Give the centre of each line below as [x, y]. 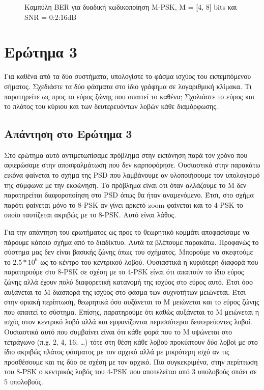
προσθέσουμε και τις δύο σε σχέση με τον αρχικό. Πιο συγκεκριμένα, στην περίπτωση [131, 361]
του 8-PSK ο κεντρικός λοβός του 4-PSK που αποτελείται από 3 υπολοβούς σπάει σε [130, 371]
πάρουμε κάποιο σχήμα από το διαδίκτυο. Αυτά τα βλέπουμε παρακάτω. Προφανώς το [131, 242]
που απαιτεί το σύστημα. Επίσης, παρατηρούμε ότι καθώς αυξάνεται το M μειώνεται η [132, 311]
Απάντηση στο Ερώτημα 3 [68, 134]
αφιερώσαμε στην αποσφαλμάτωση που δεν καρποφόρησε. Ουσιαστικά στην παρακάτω [132, 165]
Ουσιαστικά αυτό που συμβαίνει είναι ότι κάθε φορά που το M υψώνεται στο [118, 331]
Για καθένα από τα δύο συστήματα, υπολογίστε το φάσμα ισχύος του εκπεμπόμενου [128, 76]
